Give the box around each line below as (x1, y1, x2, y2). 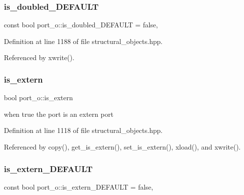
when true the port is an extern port (4, 108, 113, 119)
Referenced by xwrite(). (4, 52, 75, 63)
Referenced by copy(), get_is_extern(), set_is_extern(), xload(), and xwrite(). (4, 142, 241, 152)
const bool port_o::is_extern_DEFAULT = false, (4, 181, 154, 192)
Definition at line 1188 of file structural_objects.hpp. (4, 36, 163, 46)
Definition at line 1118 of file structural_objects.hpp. (4, 125, 163, 135)
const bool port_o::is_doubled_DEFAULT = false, (4, 20, 158, 30)
